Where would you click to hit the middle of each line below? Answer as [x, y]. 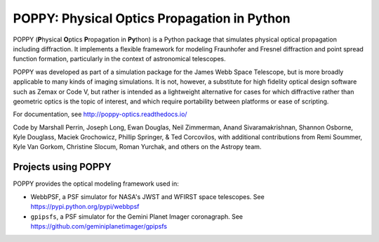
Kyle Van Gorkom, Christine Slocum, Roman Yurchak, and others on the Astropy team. [137, 147]
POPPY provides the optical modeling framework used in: [96, 184]
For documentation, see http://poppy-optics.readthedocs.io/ [100, 114]
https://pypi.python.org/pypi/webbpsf [85, 207]
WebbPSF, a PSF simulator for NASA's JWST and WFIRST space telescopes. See [147, 196]
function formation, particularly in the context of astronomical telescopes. [119, 59]
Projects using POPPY [62, 167]
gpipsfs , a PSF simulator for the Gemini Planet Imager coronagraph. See [137, 216]
